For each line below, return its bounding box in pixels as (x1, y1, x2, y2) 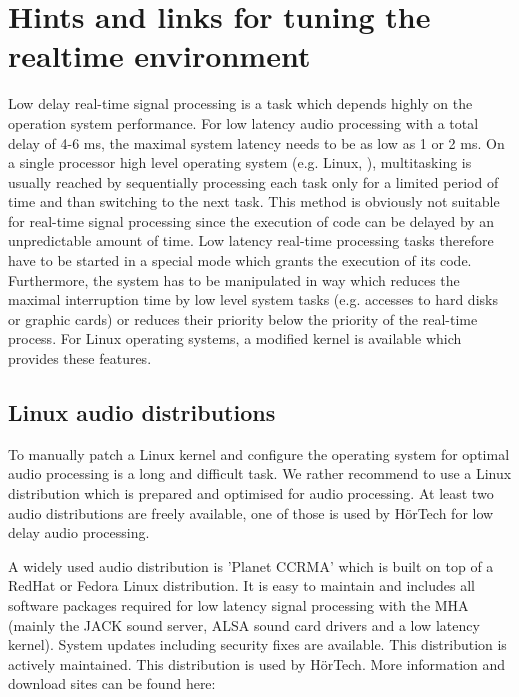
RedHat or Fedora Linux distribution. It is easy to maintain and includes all (8, 575, 475, 596)
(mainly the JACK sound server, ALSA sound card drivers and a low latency (8, 614, 480, 635)
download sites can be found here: (8, 673, 216, 694)
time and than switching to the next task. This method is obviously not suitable (8, 191, 500, 212)
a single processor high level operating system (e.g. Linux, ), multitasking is (8, 152, 472, 173)
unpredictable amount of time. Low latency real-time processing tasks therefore (8, 230, 494, 251)
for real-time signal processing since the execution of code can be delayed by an (8, 210, 495, 231)
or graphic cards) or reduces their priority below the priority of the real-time (8, 308, 478, 329)
